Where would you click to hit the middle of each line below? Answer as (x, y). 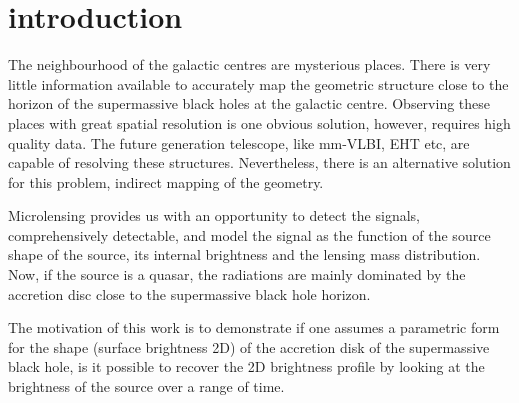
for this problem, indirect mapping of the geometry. (166, 181)
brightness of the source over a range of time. (146, 386)
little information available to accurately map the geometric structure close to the (258, 83)
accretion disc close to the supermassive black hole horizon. (189, 293)
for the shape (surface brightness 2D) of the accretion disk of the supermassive (249, 346)
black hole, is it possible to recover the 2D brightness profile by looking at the (246, 366)
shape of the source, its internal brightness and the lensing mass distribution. (244, 254)
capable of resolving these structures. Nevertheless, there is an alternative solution (259, 162)
